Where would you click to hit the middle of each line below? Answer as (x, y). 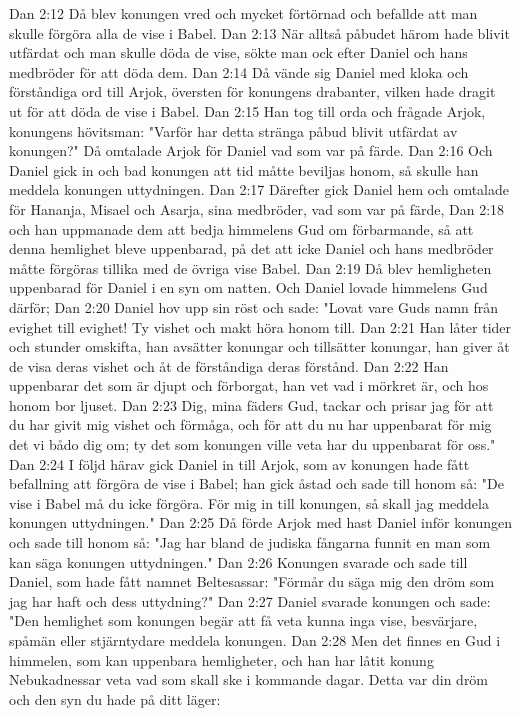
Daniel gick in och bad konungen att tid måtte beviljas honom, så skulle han (244, 169)
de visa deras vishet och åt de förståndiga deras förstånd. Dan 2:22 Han (229, 365)
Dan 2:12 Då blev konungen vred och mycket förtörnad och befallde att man (243, 13)
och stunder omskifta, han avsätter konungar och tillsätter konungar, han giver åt (259, 346)
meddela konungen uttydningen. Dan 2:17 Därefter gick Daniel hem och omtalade (259, 189)
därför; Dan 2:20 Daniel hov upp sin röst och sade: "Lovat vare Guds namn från (254, 306)
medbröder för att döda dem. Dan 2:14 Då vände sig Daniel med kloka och (239, 71)
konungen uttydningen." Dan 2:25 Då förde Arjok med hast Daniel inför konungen (261, 522)
